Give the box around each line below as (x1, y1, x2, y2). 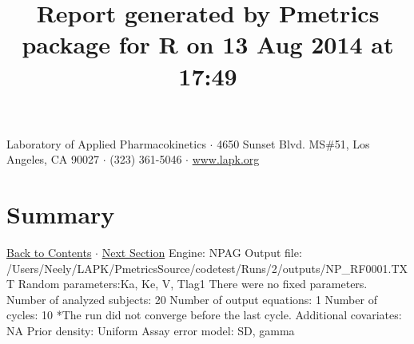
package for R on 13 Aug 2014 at (22, 28, 394, 61)
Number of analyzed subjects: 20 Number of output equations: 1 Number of (6, 291, 377, 307)
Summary (6, 198, 115, 231)
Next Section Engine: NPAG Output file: (102, 244, 302, 261)
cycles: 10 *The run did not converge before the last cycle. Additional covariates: (6, 306, 402, 323)
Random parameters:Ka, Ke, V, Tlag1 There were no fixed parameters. (18, 275, 368, 292)
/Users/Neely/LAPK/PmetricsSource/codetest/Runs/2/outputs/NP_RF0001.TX (6, 259, 408, 276)
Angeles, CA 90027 (6, 151, 99, 168)
